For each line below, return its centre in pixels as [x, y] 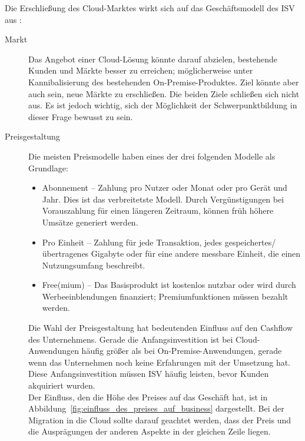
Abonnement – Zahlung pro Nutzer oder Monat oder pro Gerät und [165, 188]
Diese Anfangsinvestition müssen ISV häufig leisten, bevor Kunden [149, 374]
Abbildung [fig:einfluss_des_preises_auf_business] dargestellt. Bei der [156, 408]
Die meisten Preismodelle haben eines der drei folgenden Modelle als [152, 156]
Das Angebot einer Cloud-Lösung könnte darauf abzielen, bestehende [153, 59]
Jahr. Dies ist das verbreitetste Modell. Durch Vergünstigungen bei [163, 199]
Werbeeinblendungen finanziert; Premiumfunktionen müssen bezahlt [165, 296]
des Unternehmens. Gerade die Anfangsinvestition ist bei [131, 339]
